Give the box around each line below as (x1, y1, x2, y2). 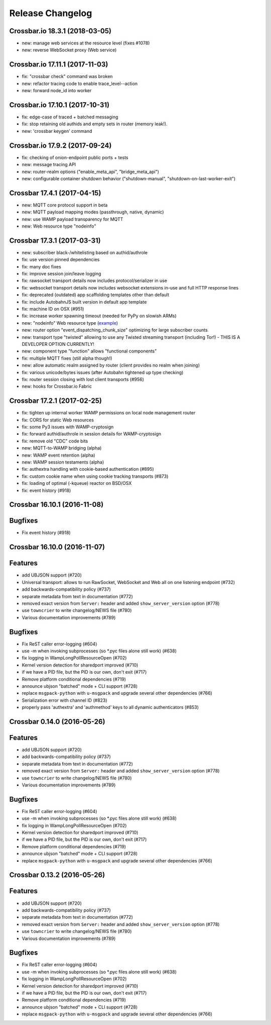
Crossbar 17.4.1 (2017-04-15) (9, 189, 101, 197)
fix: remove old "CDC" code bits (22, 438, 88, 444)
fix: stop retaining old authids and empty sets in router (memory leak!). (22, 121, 168, 127)
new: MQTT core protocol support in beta (22, 202, 108, 208)
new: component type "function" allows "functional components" (22, 348, 157, 354)
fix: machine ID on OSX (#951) (22, 306, 84, 312)
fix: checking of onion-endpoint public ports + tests (22, 154, 128, 161)
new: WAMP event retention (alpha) (22, 452, 95, 458)
